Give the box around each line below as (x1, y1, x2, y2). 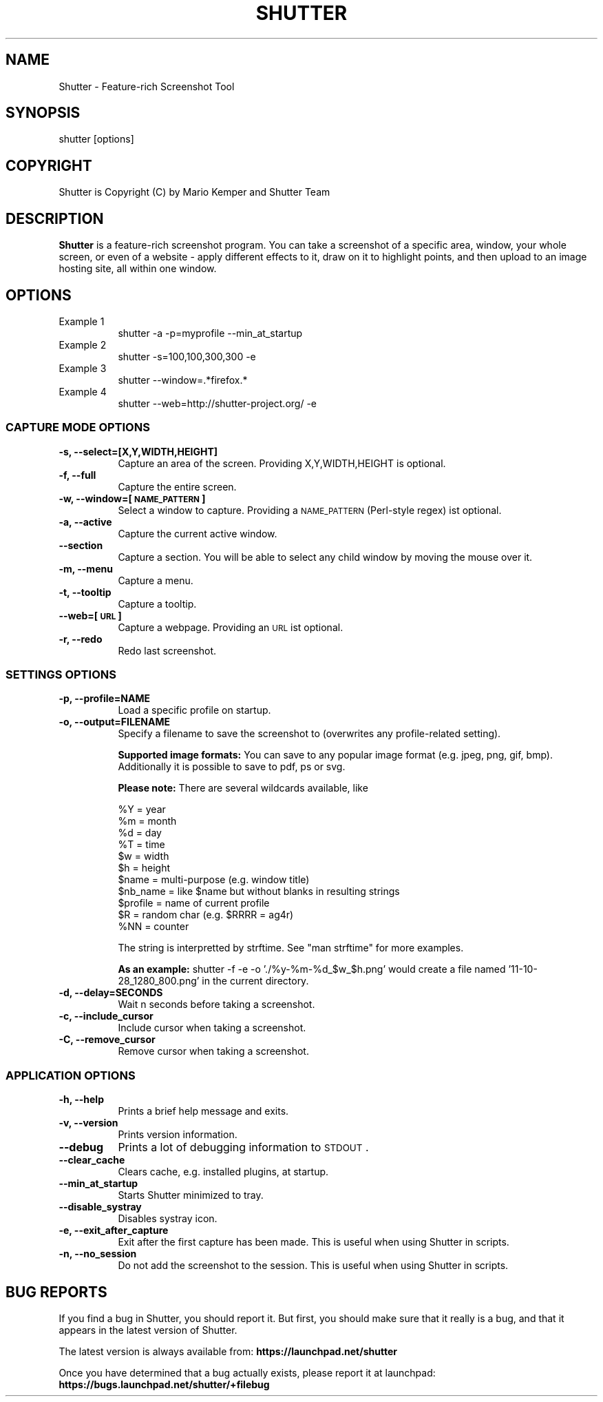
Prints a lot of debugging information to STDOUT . (118, 1140, 369, 1155)
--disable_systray (59, 1201, 142, 1213)
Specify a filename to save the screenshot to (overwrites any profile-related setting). (118, 728, 501, 740)
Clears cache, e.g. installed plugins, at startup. (118, 1166, 329, 1178)
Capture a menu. (118, 574, 193, 586)
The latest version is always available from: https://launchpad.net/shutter (59, 1346, 397, 1358)
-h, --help (59, 1093, 104, 1106)
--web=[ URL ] (59, 609, 122, 621)
